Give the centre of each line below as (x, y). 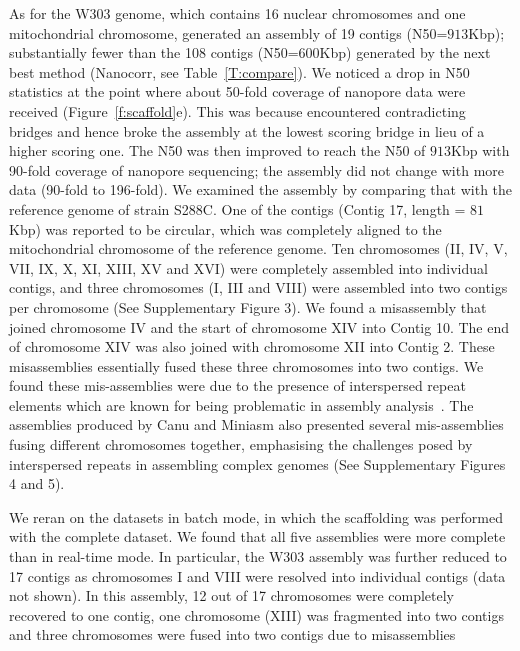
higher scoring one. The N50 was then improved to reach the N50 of (217, 150)
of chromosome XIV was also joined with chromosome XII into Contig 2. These (252, 346)
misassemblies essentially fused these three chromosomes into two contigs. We (246, 365)
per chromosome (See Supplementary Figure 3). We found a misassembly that (248, 306)
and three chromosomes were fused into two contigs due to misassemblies (232, 634)
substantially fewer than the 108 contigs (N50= (154, 52)
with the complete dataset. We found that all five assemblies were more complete (257, 536)
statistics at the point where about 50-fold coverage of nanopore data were (237, 91)
